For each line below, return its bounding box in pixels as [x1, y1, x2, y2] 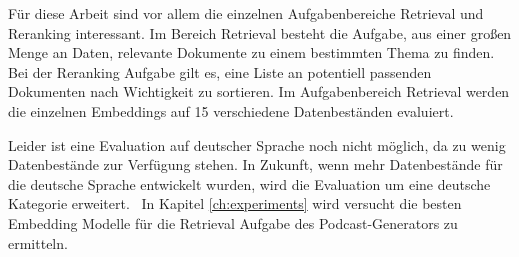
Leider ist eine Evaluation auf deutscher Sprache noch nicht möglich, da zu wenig [8, 134, 506, 155]
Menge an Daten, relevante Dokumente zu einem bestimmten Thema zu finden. [8, 42, 495, 63]
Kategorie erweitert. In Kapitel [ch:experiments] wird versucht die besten [8, 193, 462, 214]
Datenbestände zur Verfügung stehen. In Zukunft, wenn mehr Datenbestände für [8, 154, 503, 175]
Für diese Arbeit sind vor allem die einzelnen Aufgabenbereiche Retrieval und [8, 3, 484, 23]
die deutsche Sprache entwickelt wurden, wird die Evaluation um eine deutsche [8, 173, 491, 194]
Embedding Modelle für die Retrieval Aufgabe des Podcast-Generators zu [8, 212, 458, 233]
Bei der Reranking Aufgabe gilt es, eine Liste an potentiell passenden [8, 61, 432, 82]
